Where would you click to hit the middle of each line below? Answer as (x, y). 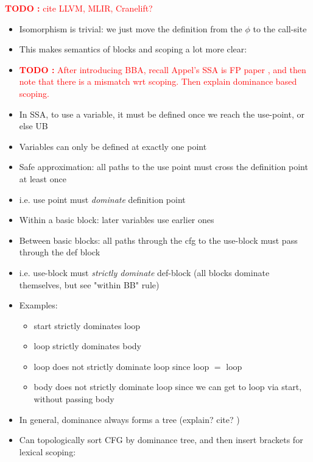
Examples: (38, 305)
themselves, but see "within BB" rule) (89, 284)
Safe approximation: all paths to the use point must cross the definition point (164, 167)
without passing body (74, 399)
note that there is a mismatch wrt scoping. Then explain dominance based (158, 81)
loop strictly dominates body (87, 346)
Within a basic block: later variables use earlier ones (117, 220)
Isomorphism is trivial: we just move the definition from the (131, 28)
